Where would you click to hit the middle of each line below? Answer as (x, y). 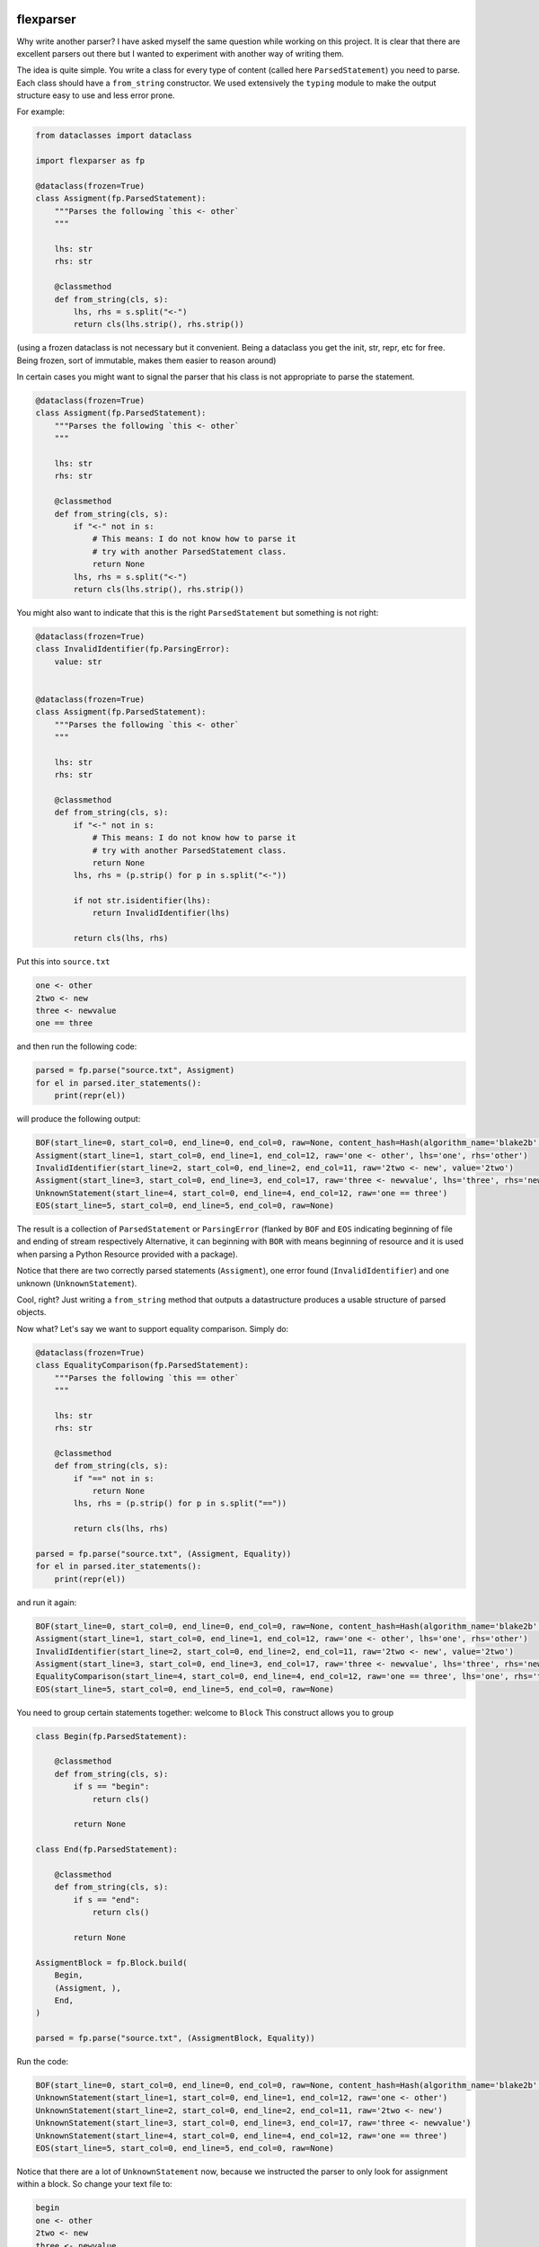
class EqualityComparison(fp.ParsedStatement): (142, 1365)
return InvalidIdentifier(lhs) (161, 913)
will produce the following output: (79, 1119)
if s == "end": (107, 1900)
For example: (41, 111)
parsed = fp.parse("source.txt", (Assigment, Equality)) (163, 1554)
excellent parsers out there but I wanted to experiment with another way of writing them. (181, 53)
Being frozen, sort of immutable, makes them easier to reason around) (146, 360)
